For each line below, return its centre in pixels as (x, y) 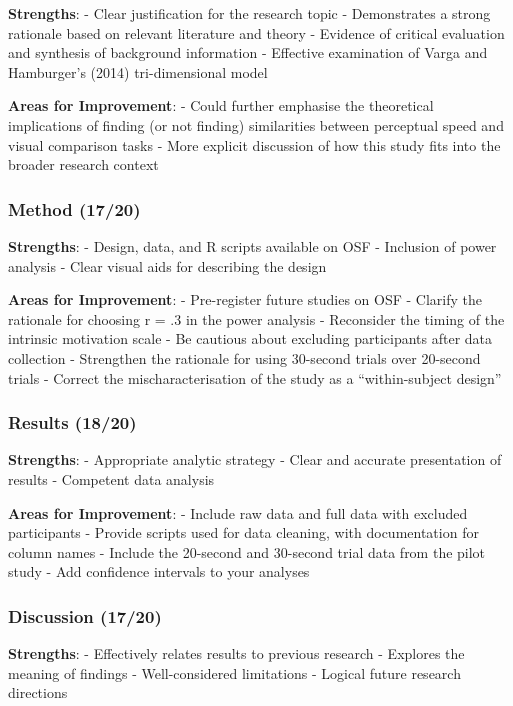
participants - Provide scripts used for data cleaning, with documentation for (243, 532)
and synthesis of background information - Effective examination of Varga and (248, 52)
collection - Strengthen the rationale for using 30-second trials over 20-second (244, 357)
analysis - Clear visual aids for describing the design (167, 265)
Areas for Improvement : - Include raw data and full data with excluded (238, 512)
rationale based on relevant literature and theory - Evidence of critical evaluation (256, 32)
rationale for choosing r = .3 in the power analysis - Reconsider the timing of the (256, 318)
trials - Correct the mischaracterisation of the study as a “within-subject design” (255, 377)
